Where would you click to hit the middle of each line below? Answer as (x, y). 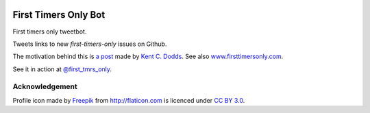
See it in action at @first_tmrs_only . (62, 69)
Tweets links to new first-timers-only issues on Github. (90, 44)
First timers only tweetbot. (50, 32)
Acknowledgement (45, 87)
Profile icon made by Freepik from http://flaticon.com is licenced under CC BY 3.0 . (129, 100)
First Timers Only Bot (59, 15)
